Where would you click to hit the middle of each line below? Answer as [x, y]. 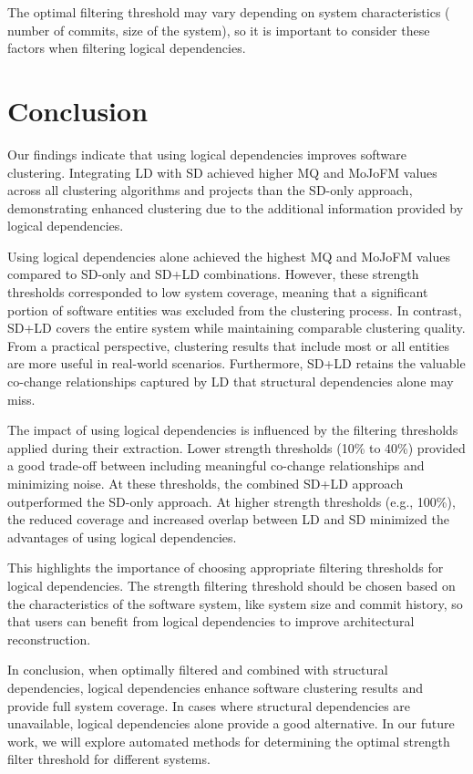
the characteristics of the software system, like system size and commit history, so [235, 603]
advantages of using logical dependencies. [122, 537]
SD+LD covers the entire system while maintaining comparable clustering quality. [236, 328]
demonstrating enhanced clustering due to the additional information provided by [236, 207]
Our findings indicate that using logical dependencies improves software [207, 154]
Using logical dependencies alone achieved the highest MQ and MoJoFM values [229, 256]
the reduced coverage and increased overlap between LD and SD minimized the [228, 519]
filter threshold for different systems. [109, 759]
